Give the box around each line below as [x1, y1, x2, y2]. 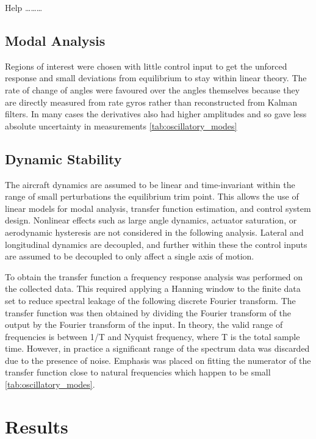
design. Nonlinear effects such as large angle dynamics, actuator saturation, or [5, 214, 297, 227]
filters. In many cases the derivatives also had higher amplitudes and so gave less [5, 107, 307, 120]
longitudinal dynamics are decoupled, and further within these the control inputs [5, 238, 307, 250]
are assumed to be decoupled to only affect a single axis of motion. [5, 250, 254, 263]
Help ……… [5, 1, 43, 13]
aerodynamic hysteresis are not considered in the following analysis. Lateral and [5, 225, 304, 238]
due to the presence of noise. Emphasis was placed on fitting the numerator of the [5, 354, 311, 366]
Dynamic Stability [5, 149, 122, 168]
